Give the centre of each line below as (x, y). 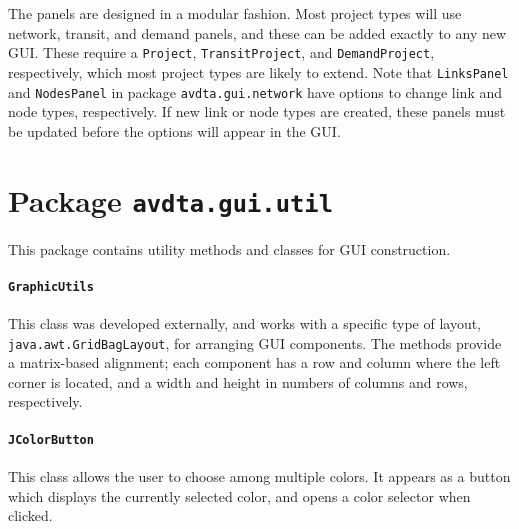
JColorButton (51, 439)
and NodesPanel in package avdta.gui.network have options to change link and (255, 91)
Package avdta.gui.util (170, 199)
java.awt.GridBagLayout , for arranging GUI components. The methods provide (255, 342)
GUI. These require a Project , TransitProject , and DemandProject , (221, 52)
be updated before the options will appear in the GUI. (174, 130)
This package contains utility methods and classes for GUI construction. (229, 248)
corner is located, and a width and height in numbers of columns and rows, (238, 381)
